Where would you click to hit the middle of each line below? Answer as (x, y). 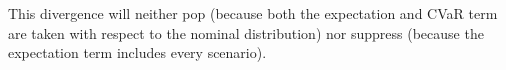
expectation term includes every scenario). (137, 52)
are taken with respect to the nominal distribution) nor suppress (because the (246, 32)
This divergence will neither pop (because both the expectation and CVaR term (253, 13)
